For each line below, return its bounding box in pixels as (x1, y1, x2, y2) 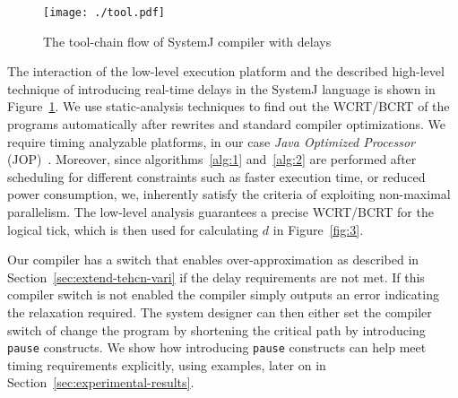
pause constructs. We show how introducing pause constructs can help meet (7, 338, 427, 357)
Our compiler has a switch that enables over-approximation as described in (7, 250, 419, 269)
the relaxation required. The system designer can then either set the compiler (7, 302, 432, 321)
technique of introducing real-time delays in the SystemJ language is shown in (7, 79, 436, 98)
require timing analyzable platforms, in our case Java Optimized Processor (7, 132, 415, 151)
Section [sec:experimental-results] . (7, 373, 194, 392)
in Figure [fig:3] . (272, 220, 364, 238)
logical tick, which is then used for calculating (7, 220, 259, 238)
